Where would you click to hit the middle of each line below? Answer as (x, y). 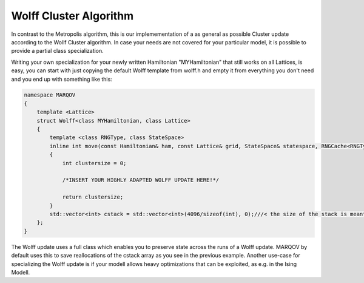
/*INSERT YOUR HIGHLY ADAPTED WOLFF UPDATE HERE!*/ (141, 180)
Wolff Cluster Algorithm (72, 16)
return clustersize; (93, 197)
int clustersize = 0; (94, 163)
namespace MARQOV (50, 95)
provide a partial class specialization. (58, 51)
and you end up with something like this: (62, 79)
